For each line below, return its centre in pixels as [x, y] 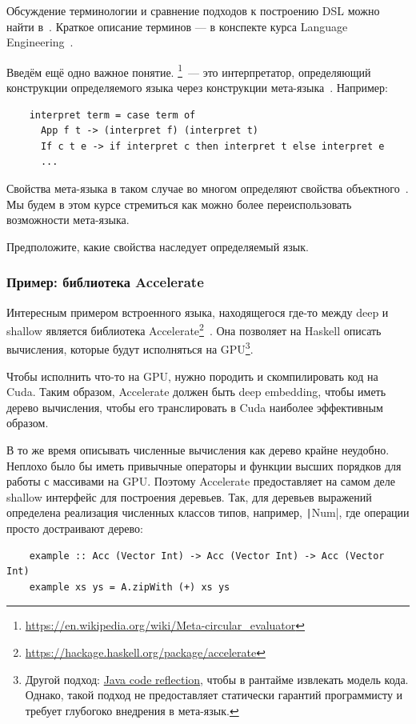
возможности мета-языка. [68, 220]
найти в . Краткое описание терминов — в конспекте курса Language [177, 26]
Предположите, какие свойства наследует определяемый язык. [158, 246]
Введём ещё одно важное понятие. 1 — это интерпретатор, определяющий [189, 70]
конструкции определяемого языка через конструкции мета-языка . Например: [197, 88]
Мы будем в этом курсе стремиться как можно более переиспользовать [179, 204]
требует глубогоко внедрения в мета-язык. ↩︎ [132, 710]
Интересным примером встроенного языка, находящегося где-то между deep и [198, 312]
